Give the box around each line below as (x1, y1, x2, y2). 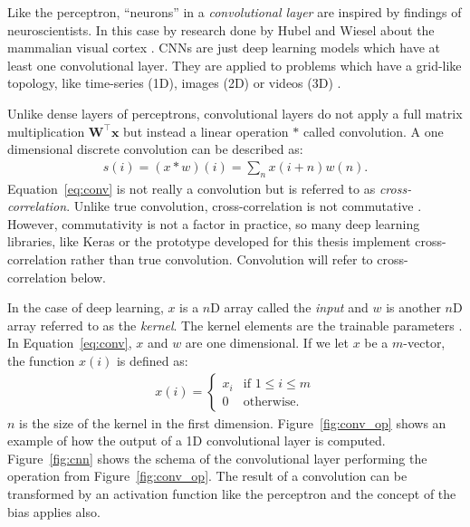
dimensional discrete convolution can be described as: (7, 139, 303, 158)
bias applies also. (7, 502, 101, 521)
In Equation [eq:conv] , (7, 333, 132, 352)
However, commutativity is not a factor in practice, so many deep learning (7, 214, 420, 233)
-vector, (403, 333, 446, 352)
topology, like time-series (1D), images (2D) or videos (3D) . (7, 73, 341, 92)
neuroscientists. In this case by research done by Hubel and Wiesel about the (7, 20, 435, 39)
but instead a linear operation (123, 121, 289, 140)
